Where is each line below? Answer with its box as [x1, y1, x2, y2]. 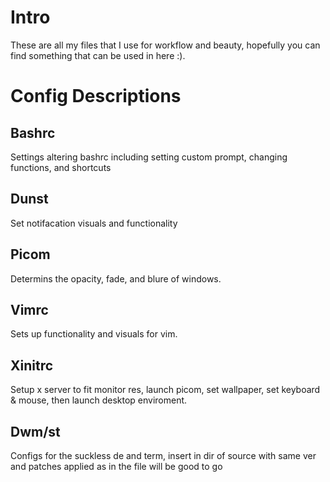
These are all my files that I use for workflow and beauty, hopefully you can [10, 39, 321, 51]
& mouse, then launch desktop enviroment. [10, 394, 188, 406]
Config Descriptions [10, 85, 182, 108]
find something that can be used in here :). [10, 49, 186, 61]
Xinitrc [10, 357, 54, 374]
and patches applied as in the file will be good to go [10, 461, 223, 472]
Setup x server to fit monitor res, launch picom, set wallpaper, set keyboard [10, 384, 321, 396]
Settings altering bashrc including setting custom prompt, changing [10, 151, 288, 163]
